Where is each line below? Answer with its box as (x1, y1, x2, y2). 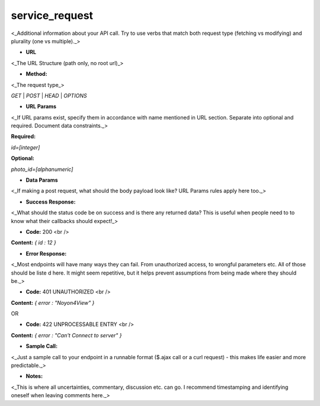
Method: (25, 70, 47, 78)
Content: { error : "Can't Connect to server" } (11, 331, 122, 339)
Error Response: (25, 250, 67, 257)
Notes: (25, 373, 43, 380)
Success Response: (25, 198, 76, 205)
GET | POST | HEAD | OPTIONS (11, 92, 87, 99)
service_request (11, 9, 94, 22)
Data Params (25, 176, 59, 183)
